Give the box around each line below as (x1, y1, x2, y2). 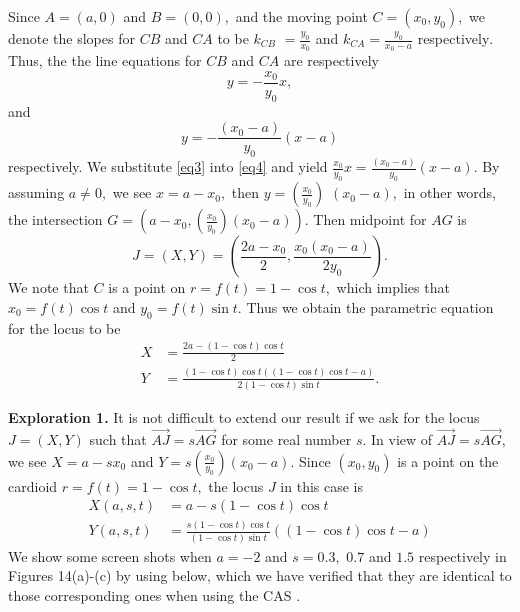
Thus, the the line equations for (8, 50, 202, 71)
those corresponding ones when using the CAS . (8, 585, 301, 606)
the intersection (8, 209, 103, 230)
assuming (8, 182, 65, 203)
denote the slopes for (8, 28, 135, 48)
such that (89, 428, 147, 449)
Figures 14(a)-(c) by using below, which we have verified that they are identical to (8, 565, 512, 586)
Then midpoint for (313, 209, 427, 230)
